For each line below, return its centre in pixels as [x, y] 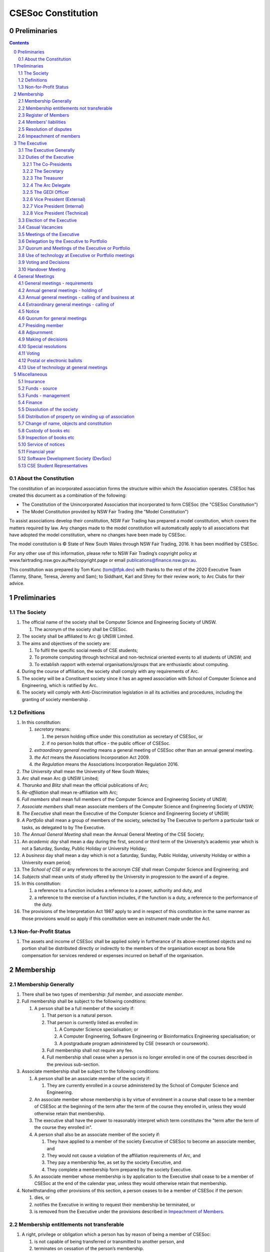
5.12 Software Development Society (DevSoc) [65, 459]
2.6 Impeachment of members [49, 136]
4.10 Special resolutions [42, 346]
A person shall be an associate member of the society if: [92, 1078]
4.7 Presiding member [41, 325]
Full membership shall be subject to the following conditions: [84, 1001]
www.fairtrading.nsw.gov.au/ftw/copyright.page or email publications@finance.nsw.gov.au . [103, 560]
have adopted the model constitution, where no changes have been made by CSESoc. [98, 535]
